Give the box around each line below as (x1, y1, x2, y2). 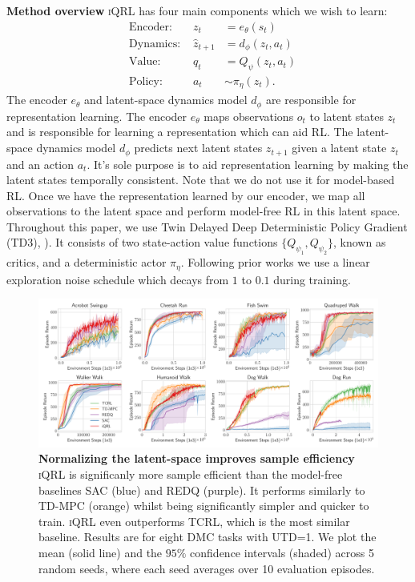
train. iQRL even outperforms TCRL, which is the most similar (38, 512, 350, 529)
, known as (332, 234, 386, 251)
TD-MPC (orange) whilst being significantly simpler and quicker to (38, 497, 369, 514)
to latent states (309, 107, 384, 124)
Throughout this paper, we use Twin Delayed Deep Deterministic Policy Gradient (6, 218, 408, 235)
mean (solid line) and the (38, 544, 163, 560)
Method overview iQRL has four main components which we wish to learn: (6, 2, 388, 18)
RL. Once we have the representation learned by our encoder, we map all (6, 187, 365, 203)
